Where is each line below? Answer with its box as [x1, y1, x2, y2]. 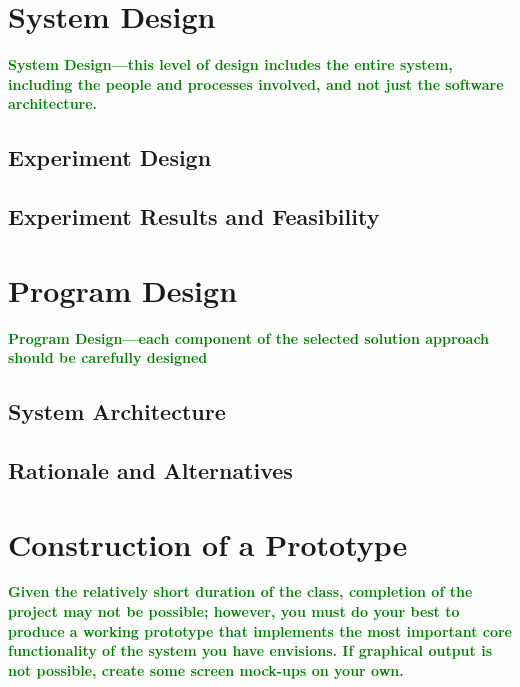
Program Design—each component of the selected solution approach [8, 327, 490, 348]
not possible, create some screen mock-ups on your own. [8, 659, 404, 680]
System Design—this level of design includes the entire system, [8, 54, 453, 75]
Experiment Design [8, 142, 212, 173]
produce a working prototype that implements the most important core [8, 620, 512, 641]
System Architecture [8, 396, 226, 427]
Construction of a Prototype [8, 523, 408, 564]
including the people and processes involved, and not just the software [8, 73, 504, 94]
